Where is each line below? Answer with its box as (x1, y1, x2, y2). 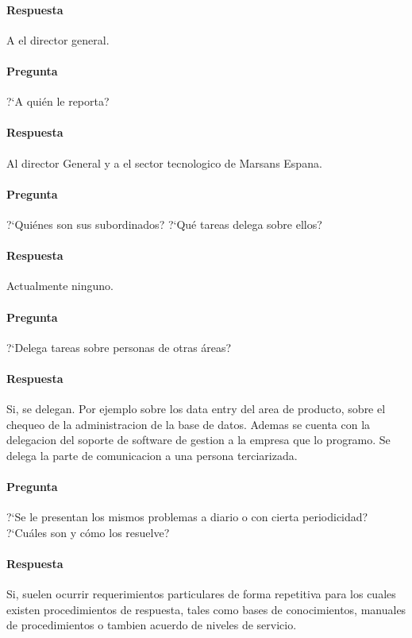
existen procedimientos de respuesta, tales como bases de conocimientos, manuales (6, 601, 406, 617)
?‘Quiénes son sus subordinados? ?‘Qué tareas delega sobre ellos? (6, 215, 322, 232)
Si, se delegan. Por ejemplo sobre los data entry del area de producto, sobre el (6, 400, 386, 417)
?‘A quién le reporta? (6, 93, 110, 110)
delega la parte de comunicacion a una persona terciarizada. (6, 447, 298, 463)
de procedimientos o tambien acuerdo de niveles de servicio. (6, 617, 297, 633)
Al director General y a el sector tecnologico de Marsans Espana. (6, 154, 322, 171)
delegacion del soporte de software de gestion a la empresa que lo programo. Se (6, 431, 391, 448)
